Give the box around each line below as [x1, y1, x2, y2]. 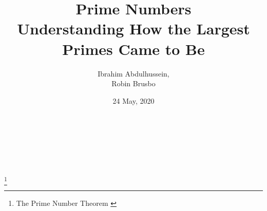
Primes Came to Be [62, 38, 205, 59]
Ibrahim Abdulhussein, [98, 68, 169, 79]
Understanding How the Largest [17, 18, 250, 39]
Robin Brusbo [111, 78, 156, 89]
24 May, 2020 [112, 95, 155, 106]
